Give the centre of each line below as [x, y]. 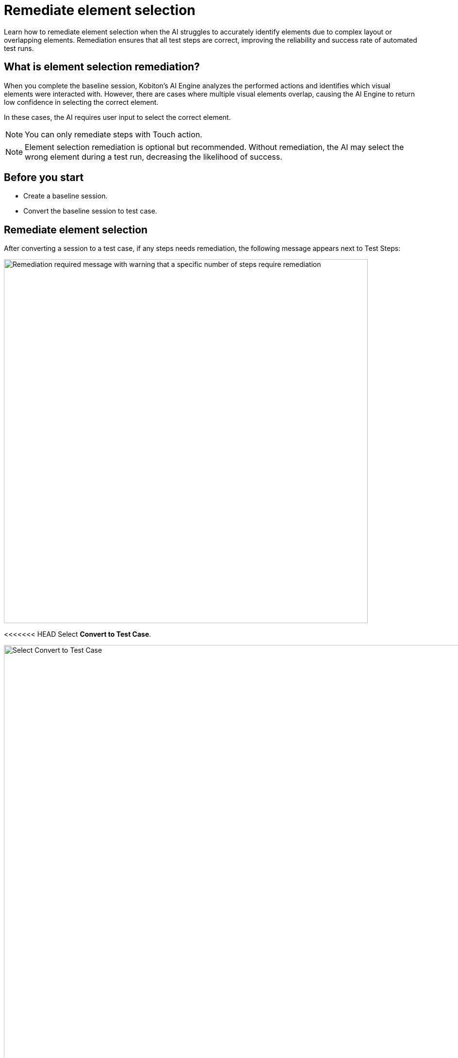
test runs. [19, 48]
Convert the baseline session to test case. [90, 211]
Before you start [44, 178]
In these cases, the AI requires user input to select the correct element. [117, 117]
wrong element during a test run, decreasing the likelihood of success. [154, 157]
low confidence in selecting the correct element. [81, 102]
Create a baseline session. [65, 196]
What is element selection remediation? [102, 67]
